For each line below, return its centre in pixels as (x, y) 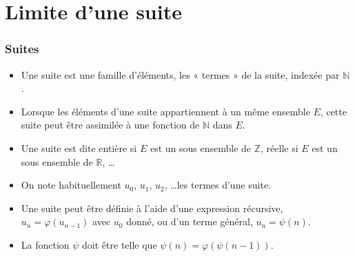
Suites (22, 49)
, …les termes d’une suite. (218, 185)
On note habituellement (71, 185)
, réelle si (280, 147)
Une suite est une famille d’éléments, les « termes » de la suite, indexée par (180, 74)
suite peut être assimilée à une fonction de (110, 125)
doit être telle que (120, 244)
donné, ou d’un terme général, (190, 221)
